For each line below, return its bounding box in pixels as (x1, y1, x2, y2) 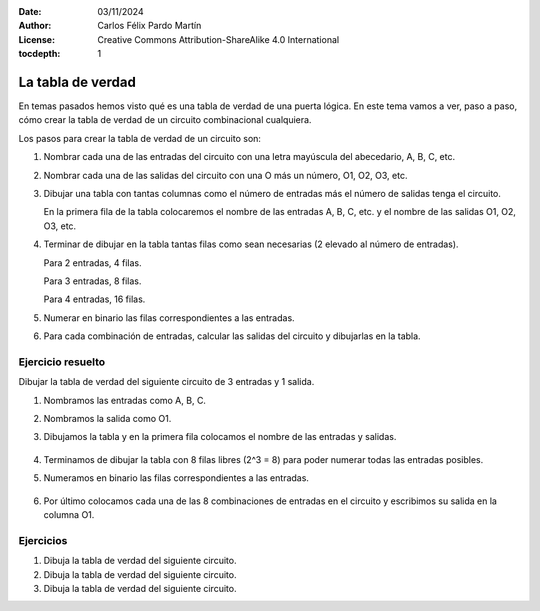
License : (18, 33, 55, 45)
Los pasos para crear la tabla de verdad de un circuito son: (18, 132, 262, 144)
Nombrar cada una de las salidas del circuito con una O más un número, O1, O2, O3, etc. (43, 169, 408, 181)
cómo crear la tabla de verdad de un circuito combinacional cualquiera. (18, 114, 312, 126)
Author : (18, 20, 52, 32)
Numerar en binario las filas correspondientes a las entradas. (43, 311, 295, 324)
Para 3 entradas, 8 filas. (43, 275, 142, 287)
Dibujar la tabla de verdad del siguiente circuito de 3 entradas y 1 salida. (18, 376, 315, 388)
